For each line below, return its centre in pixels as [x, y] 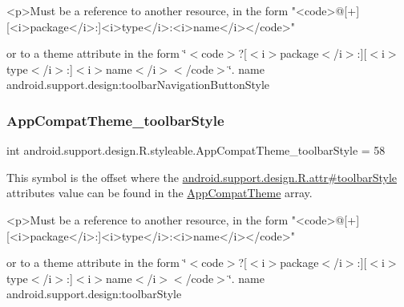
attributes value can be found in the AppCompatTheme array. [160, 193]
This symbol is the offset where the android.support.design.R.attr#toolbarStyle [202, 177]
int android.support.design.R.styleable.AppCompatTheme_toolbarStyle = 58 [196, 150]
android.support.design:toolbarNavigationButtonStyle [138, 85]
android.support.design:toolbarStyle [94, 294]
